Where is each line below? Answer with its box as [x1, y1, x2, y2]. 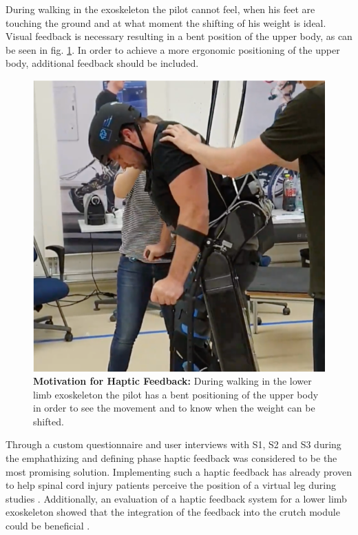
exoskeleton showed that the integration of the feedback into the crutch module [6, 505, 340, 519]
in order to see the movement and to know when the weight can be [33, 401, 315, 415]
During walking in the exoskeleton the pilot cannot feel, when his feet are [6, 2, 315, 16]
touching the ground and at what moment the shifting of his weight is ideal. [6, 15, 326, 30]
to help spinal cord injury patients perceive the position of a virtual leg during [6, 478, 336, 492]
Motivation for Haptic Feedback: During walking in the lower [33, 374, 312, 388]
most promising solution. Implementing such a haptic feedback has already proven [6, 464, 352, 478]
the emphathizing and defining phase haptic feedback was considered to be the [6, 451, 337, 465]
